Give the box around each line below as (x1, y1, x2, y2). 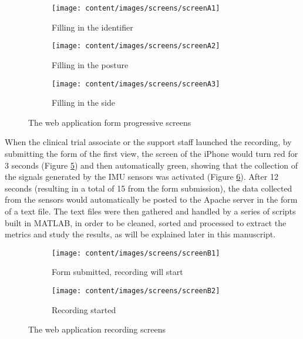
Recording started (52, 303, 116, 315)
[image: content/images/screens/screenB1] (52, 249, 220, 257)
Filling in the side (52, 96, 116, 109)
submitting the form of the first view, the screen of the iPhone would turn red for (5, 147, 298, 159)
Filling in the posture (52, 58, 129, 71)
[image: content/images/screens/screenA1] (52, 4, 220, 12)
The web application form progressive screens (28, 116, 191, 128)
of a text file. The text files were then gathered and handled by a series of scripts (5, 204, 296, 217)
